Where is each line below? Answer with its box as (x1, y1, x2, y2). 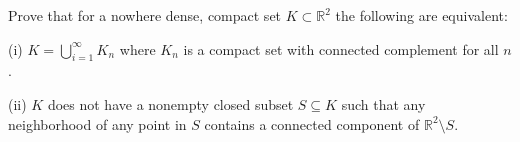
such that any (341, 93, 426, 114)
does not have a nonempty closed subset (47, 93, 294, 114)
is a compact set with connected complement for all (183, 38, 499, 59)
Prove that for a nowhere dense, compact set (8, 5, 282, 25)
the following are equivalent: (335, 5, 508, 25)
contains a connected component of (204, 113, 420, 134)
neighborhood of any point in (8, 113, 187, 134)
